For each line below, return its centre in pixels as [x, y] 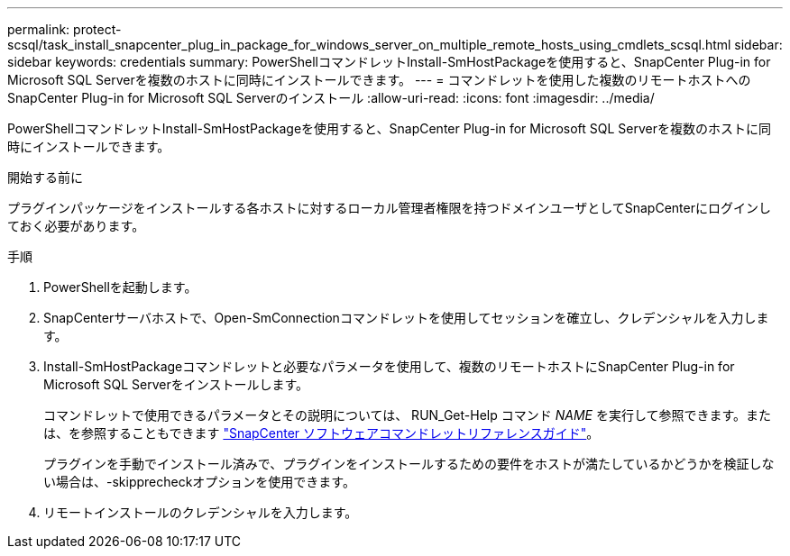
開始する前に [45, 177]
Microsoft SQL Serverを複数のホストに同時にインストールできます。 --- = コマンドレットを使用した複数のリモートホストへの [379, 80]
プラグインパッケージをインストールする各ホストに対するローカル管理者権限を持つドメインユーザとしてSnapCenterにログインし [389, 208]
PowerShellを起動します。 [120, 287]
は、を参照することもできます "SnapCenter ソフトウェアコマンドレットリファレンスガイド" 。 [322, 433]
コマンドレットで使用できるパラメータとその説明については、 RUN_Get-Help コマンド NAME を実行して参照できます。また [408, 415]
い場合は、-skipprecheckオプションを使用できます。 [199, 482]
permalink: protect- [64, 29]
